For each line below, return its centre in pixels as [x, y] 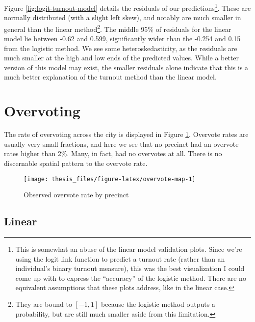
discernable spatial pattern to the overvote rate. [76, 163]
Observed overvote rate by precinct [76, 195]
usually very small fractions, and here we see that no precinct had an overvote [121, 144]
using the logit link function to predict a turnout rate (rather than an [120, 258]
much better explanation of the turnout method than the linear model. [110, 77]
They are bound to [44, 304]
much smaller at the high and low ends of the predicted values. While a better [122, 58]
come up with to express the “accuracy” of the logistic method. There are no [131, 278]
